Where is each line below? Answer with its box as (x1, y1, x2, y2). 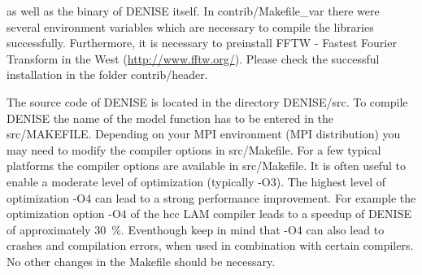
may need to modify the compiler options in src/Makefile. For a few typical (7, 141, 381, 158)
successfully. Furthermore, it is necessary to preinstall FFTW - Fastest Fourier (7, 34, 397, 51)
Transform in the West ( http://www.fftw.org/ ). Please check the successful (7, 50, 380, 67)
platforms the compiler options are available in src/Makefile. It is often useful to (7, 157, 406, 174)
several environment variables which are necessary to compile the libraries (7, 18, 374, 35)
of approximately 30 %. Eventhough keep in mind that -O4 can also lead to (7, 220, 385, 238)
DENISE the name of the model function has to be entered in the (7, 109, 334, 126)
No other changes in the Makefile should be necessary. (7, 252, 276, 269)
